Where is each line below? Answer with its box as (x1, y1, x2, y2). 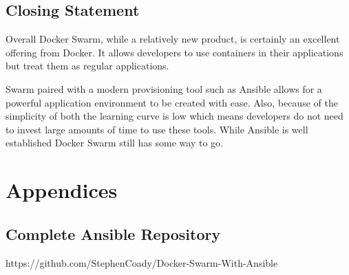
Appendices (6, 176, 118, 204)
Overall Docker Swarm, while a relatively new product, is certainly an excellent (6, 32, 340, 46)
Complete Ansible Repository (6, 223, 221, 244)
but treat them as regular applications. (6, 58, 169, 73)
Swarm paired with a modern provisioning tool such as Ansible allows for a (6, 81, 322, 96)
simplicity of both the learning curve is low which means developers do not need (6, 109, 343, 123)
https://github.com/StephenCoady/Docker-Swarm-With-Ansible (6, 255, 278, 269)
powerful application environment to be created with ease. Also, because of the (6, 95, 338, 109)
